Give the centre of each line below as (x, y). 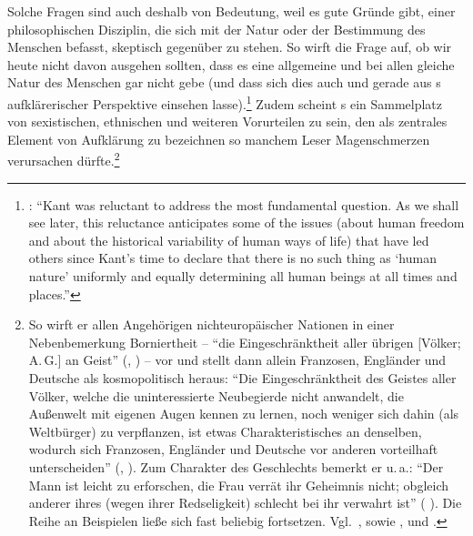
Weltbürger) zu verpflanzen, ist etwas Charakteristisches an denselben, (225, 431)
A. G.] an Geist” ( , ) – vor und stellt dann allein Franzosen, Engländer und (237, 360)
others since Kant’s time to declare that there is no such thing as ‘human (232, 258)
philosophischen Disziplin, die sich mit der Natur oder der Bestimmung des (216, 29)
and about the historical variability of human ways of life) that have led (229, 240)
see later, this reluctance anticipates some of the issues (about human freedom (247, 222)
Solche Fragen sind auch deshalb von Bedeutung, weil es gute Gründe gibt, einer (231, 11)
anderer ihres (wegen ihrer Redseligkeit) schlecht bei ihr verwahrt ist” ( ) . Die (245, 503)
